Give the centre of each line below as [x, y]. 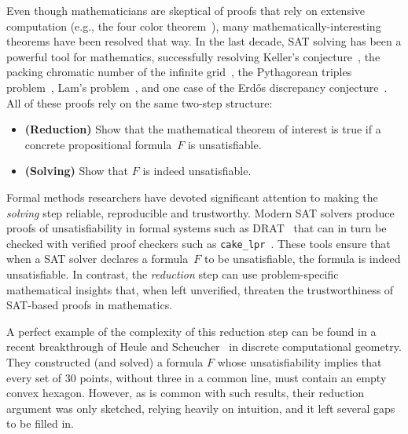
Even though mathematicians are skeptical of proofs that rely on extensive [186, 10]
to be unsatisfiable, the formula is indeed [302, 259]
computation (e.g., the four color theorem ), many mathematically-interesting [194, 26]
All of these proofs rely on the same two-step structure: [140, 102]
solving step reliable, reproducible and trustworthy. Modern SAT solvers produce [200, 212]
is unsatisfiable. [224, 144]
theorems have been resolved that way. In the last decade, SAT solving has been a [204, 41]
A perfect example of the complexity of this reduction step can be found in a [191, 331]
